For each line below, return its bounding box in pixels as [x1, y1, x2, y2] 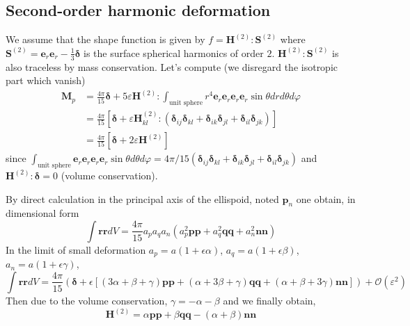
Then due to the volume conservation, [6, 293, 168, 307]
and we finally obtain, [223, 293, 316, 307]
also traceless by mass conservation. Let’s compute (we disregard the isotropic [6, 59, 338, 74]
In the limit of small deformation [6, 242, 146, 256]
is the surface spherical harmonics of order [84, 45, 264, 60]
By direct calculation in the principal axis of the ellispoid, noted [6, 191, 279, 206]
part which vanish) [6, 73, 86, 88]
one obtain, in [296, 191, 356, 206]
